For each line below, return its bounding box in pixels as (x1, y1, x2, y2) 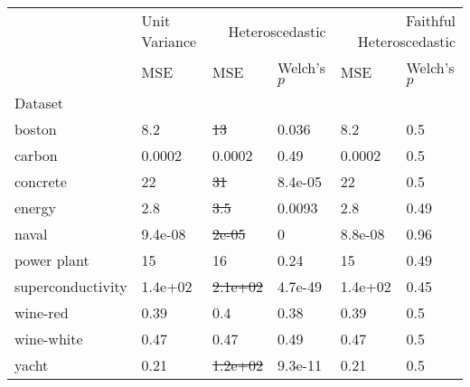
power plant (14, 250, 89, 270)
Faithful (406, 10, 456, 31)
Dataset (14, 92, 64, 113)
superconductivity (14, 276, 127, 297)
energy (14, 197, 56, 218)
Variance (141, 31, 197, 52)
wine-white (14, 328, 83, 349)
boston (14, 118, 57, 139)
